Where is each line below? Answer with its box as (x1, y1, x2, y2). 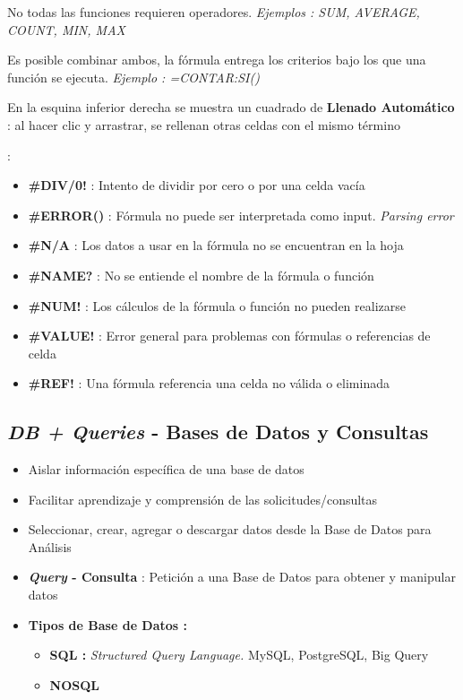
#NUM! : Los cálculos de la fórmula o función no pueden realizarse (28, 296, 406, 315)
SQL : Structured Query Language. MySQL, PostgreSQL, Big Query (49, 645, 429, 664)
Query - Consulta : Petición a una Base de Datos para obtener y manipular (28, 567, 456, 586)
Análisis (28, 537, 72, 556)
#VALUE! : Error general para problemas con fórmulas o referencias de (28, 326, 431, 345)
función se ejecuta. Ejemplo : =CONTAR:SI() (7, 67, 260, 86)
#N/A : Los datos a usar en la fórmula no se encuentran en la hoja (28, 236, 404, 255)
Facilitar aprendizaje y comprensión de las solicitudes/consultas (28, 489, 378, 508)
